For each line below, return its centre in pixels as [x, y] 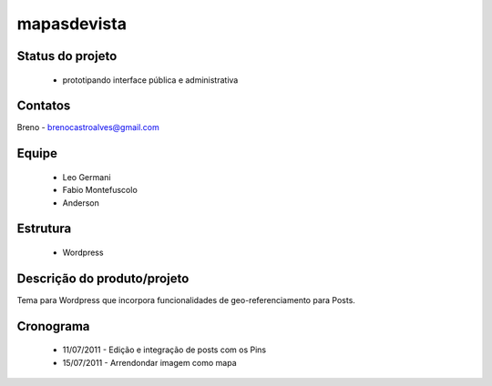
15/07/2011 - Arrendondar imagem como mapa [149, 362]
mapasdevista [72, 24]
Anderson [81, 203]
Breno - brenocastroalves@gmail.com [88, 127]
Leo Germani [87, 177]
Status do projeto [67, 56]
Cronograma [53, 326]
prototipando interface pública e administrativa [150, 80]
